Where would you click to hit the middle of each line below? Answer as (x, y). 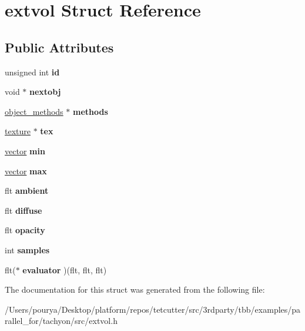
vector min (25, 150)
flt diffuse (24, 210)
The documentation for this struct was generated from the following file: (135, 289)
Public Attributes (59, 47)
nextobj (45, 92)
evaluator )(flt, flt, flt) (65, 269)
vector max (26, 171)
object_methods (34, 111)
